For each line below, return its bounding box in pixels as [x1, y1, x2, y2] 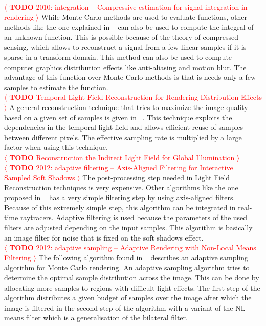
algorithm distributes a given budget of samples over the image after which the [4, 292, 252, 303]
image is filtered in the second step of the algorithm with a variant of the [4, 302, 233, 313]
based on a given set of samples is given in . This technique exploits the [4, 112, 232, 122]
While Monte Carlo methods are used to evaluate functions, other [41, 11, 247, 22]
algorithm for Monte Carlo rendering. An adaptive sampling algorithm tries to [4, 262, 250, 273]
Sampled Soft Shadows [4, 172, 75, 183]
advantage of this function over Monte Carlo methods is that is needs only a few [4, 72, 256, 82]
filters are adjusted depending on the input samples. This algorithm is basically [4, 222, 253, 233]
